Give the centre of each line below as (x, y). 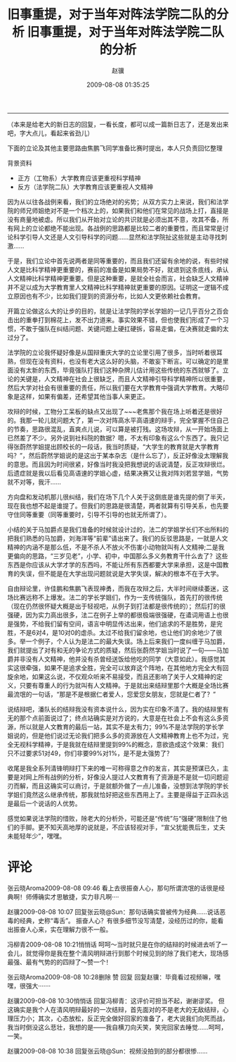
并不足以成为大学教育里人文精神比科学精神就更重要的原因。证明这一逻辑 (112, 287)
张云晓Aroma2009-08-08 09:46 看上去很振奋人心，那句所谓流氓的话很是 (113, 888)
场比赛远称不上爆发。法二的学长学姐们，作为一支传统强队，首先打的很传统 (115, 597)
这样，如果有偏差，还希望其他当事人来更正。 (84, 396)
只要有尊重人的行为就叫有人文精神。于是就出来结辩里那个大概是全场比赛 (124, 685)
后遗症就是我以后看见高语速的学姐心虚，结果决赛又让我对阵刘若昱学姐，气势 (118, 473)
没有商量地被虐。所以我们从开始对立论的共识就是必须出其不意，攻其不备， (115, 219)
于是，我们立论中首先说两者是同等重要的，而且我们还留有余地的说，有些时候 (118, 261)
